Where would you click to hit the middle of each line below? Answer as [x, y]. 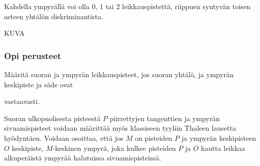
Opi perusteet [33, 55]
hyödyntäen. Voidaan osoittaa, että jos [64, 137]
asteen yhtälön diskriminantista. [54, 16]
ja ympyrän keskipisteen [219, 137]
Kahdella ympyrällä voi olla [47, 6]
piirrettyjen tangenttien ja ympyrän [165, 118]
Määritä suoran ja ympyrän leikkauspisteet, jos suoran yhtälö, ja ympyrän [119, 74]
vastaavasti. [22, 101]
